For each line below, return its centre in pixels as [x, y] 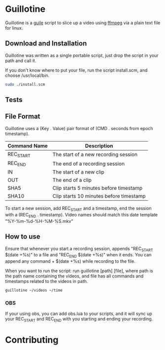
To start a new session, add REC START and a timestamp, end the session [78, 209]
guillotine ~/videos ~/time [34, 290]
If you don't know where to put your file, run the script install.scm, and [76, 70]
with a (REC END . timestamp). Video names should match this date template [82, 215]
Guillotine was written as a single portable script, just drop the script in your [82, 55]
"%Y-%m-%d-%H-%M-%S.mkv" [39, 221]
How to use [23, 237]
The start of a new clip [78, 172]
